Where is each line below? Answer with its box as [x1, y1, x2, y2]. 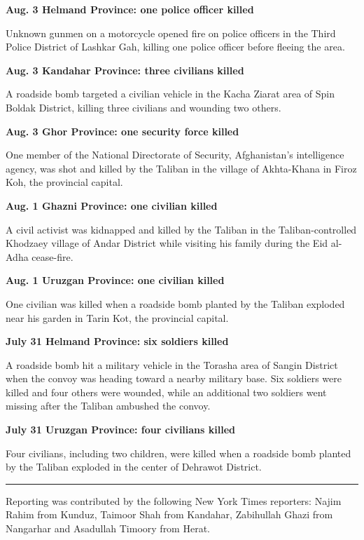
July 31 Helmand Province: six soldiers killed [6, 334, 229, 349]
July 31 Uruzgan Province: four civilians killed [6, 422, 236, 437]
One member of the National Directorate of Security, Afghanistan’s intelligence [6, 147, 344, 162]
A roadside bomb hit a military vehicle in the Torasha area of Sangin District [6, 357, 338, 372]
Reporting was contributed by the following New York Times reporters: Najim [6, 493, 342, 508]
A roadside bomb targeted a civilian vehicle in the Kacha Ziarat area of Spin [6, 86, 335, 101]
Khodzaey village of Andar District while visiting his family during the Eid [6, 236, 328, 250]
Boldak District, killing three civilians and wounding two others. [6, 100, 281, 114]
